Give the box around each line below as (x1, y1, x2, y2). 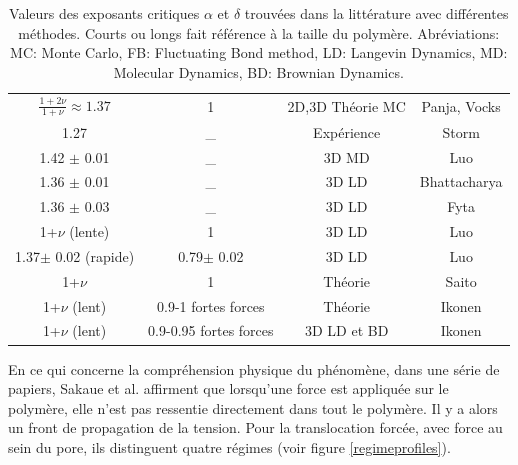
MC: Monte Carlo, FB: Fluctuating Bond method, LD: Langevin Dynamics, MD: (10, 42, 508, 63)
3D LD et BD (304, 320, 389, 341)
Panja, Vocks (421, 95, 501, 116)
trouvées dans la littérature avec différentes (244, 3, 509, 23)
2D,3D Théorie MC (287, 95, 406, 116)
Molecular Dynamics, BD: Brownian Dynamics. (113, 61, 404, 82)
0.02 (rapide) (55, 245, 135, 266)
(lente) (69, 221, 110, 242)
